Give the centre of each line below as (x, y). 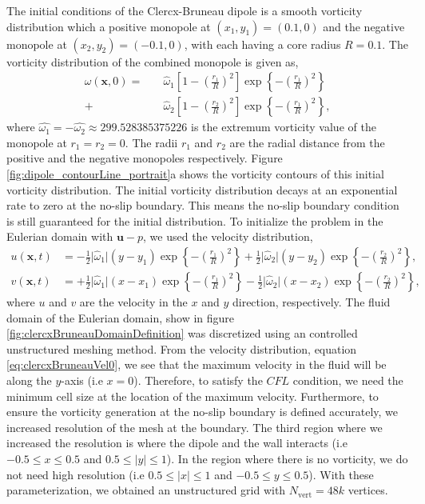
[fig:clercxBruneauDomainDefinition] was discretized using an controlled (182, 333)
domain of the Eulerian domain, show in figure (121, 317)
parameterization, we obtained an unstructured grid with (146, 490)
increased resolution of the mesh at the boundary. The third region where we (195, 427)
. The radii (151, 142)
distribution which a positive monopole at (109, 26)
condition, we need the (348, 380)
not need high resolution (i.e (75, 474)
